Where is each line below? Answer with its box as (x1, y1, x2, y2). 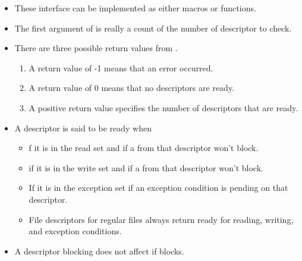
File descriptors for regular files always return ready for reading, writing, (29, 213, 294, 225)
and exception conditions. (29, 225, 122, 237)
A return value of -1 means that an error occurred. (29, 61, 213, 74)
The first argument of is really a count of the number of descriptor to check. (14, 21, 292, 34)
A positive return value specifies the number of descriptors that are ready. (29, 101, 298, 114)
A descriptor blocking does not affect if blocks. (14, 244, 184, 257)
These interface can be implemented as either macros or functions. (14, 2, 256, 14)
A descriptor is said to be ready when (14, 121, 152, 134)
